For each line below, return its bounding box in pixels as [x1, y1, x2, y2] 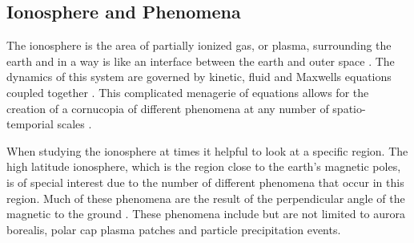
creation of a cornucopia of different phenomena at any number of [6, 99, 329, 116]
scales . [57, 115, 92, 132]
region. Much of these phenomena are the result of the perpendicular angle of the [6, 189, 405, 206]
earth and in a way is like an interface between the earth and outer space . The [6, 52, 395, 69]
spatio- [332, 99, 366, 116]
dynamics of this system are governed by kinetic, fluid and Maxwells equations [6, 68, 392, 85]
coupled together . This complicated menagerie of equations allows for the [6, 83, 369, 100]
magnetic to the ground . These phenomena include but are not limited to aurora [6, 205, 406, 222]
